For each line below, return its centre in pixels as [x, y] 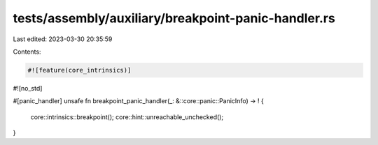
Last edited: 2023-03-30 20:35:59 [63, 39]
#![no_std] [28, 88]
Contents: [27, 52]
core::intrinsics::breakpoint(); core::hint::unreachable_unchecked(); [127, 117]
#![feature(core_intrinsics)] [79, 70]
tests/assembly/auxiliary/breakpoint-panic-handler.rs [174, 18]
